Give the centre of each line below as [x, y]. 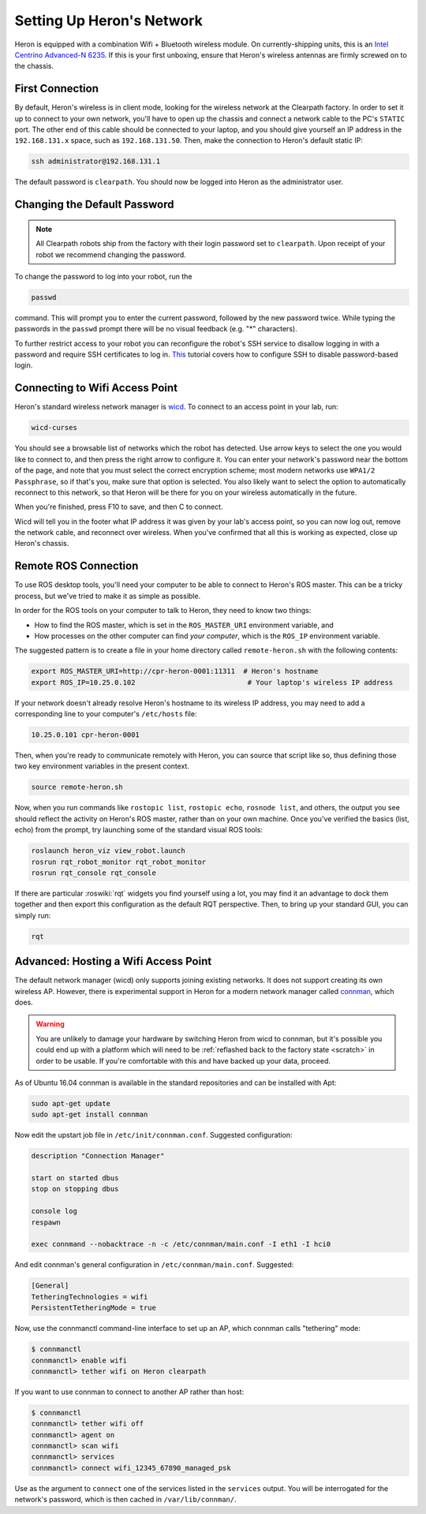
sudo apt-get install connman [90, 1115]
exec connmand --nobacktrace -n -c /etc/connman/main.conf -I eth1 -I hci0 [181, 1244]
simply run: [33, 915]
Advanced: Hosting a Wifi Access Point [113, 961]
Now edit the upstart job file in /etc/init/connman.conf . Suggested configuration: [153, 1135]
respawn [46, 1222]
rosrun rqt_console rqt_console [94, 873]
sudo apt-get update [71, 1103]
